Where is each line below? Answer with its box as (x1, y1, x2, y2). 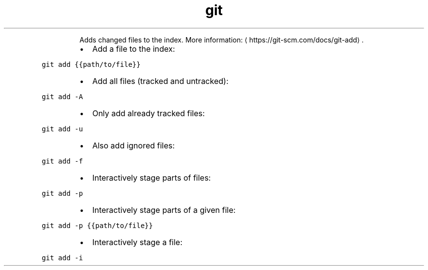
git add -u (42, 125, 83, 133)
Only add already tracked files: (92, 108, 205, 118)
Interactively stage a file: (92, 237, 183, 247)
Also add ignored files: (92, 140, 175, 150)
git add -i (42, 253, 83, 262)
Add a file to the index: (92, 43, 175, 54)
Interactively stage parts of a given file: (92, 205, 236, 215)
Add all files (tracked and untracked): (92, 76, 229, 86)
